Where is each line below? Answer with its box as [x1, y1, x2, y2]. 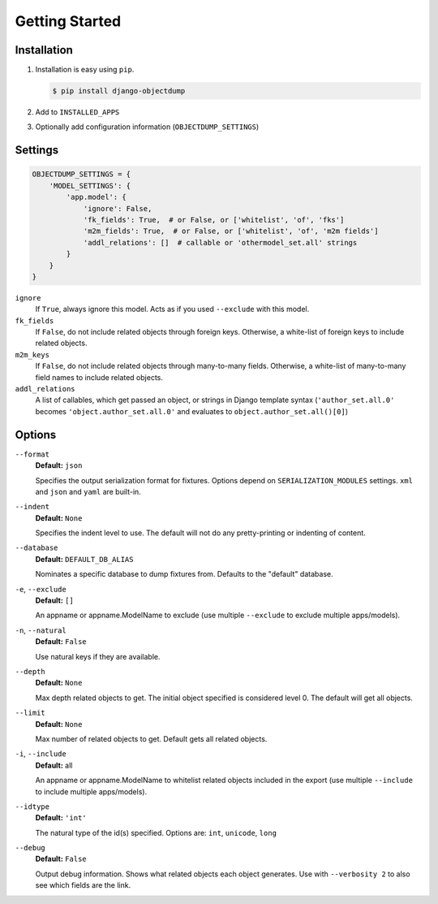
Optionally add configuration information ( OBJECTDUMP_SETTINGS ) [35, 122, 260, 132]
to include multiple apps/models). [35, 786, 148, 796]
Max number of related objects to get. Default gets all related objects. [35, 733, 268, 743]
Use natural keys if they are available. [35, 651, 161, 661]
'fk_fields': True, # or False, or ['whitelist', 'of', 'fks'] [83, 215, 345, 224]
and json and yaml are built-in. [35, 487, 141, 496]
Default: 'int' [35, 813, 87, 823]
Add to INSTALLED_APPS [35, 107, 120, 117]
